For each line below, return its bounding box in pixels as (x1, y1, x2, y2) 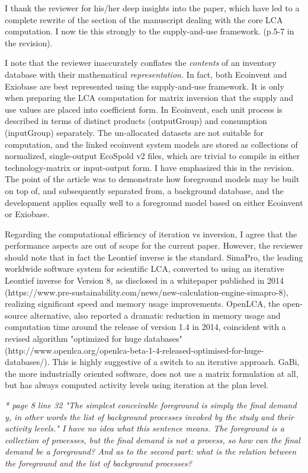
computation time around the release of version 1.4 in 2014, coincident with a (5, 320, 286, 333)
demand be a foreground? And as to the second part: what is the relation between (5, 445, 296, 458)
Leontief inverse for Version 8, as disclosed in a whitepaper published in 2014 (5, 274, 284, 287)
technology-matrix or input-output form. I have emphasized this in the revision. (5, 161, 294, 173)
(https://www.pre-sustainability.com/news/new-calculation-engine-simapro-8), (5, 285, 288, 298)
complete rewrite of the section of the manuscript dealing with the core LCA (5, 13, 283, 26)
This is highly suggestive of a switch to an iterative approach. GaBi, (52, 355, 300, 368)
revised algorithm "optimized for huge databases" (5, 332, 182, 345)
